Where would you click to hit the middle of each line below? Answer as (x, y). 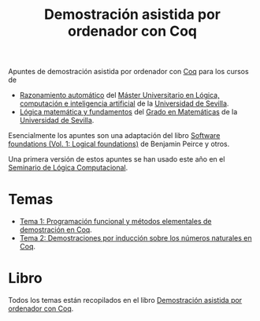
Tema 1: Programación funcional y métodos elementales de (115, 222)
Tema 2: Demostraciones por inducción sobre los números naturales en (136, 238)
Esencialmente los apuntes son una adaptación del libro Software (114, 136)
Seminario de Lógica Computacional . (68, 168)
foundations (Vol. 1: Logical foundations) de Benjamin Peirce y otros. (119, 144)
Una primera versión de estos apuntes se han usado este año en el (117, 159)
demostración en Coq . (56, 230)
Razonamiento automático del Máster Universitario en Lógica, (119, 95)
